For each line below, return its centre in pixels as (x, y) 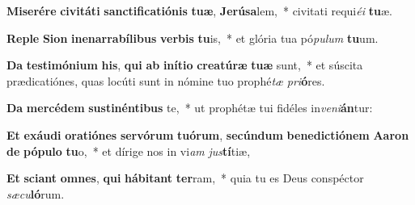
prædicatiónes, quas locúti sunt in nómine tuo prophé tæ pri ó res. (166, 80)
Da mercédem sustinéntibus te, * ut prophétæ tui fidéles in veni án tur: (190, 108)
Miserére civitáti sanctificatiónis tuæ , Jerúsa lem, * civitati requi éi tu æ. (199, 10)
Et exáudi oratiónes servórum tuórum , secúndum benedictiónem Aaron (208, 134)
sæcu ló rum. (36, 193)
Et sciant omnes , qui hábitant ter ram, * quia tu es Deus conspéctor (185, 178)
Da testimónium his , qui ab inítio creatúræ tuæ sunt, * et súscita (185, 65)
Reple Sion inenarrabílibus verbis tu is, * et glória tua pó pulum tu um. (193, 38)
